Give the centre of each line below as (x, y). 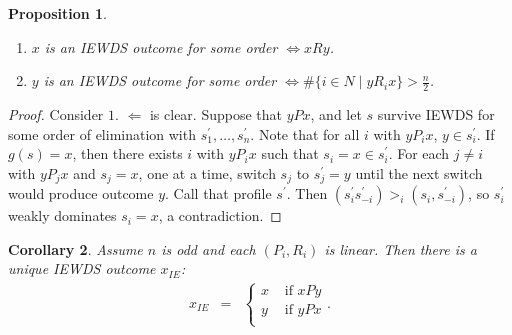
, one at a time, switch (207, 172)
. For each (419, 153)
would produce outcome (81, 193)
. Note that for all (305, 133)
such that (290, 153)
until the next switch (419, 172)
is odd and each (208, 248)
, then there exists (127, 153)
